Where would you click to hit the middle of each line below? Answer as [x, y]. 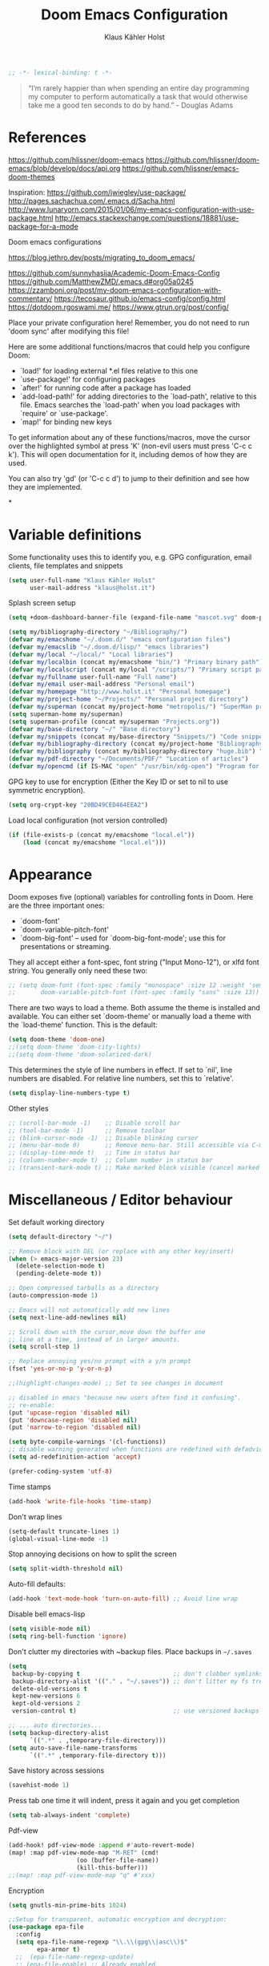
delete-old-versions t [50, 1689]
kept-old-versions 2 [46, 1704]
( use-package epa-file [46, 1927]
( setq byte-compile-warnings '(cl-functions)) [87, 1442]
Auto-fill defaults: [37, 1584]
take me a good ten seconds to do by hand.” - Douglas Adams [130, 105]
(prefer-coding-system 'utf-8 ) [60, 1471]
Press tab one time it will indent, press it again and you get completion [124, 1801]
